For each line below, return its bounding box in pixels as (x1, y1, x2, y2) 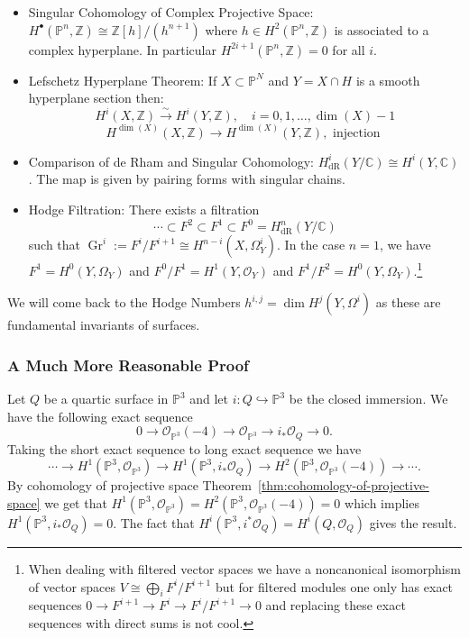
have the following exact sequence (7, 406, 193, 425)
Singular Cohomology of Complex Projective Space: (28, 3, 314, 21)
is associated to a (334, 20, 429, 39)
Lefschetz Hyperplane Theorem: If (28, 70, 217, 89)
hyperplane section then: (28, 88, 164, 107)
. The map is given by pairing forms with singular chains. (28, 169, 346, 188)
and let (189, 389, 229, 408)
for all (332, 40, 365, 59)
